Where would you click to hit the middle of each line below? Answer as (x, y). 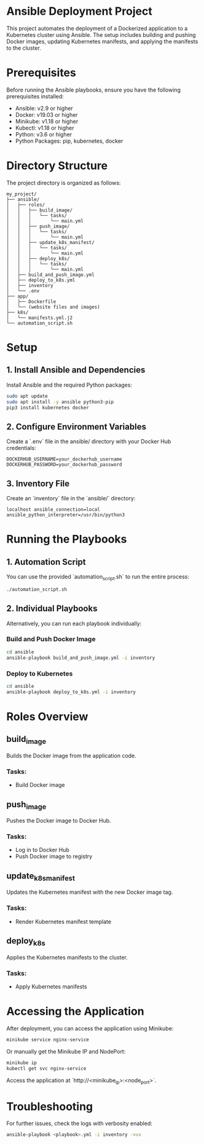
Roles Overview (47, 716)
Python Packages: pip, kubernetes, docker (69, 141)
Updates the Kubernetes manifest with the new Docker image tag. (90, 892)
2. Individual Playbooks (52, 609)
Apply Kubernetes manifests (51, 987)
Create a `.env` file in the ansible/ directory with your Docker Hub (89, 441)
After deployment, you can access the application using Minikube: (90, 1028)
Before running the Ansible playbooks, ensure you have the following (94, 90)
